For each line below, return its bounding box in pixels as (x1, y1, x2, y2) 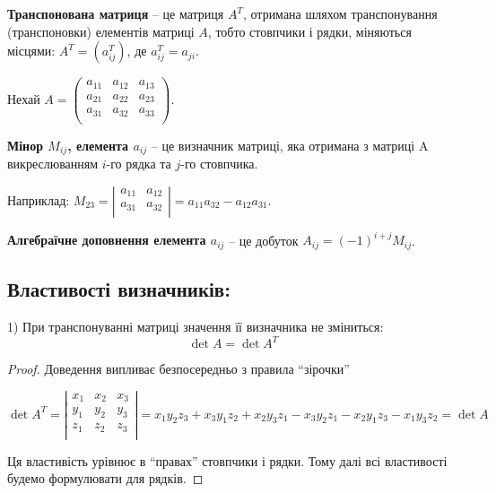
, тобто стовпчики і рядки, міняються (207, 22, 412, 40)
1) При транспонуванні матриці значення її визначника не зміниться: (7, 316, 384, 335)
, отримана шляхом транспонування (242, 4, 438, 22)
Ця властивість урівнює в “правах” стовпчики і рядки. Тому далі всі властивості (7, 451, 448, 470)
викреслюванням (7, 154, 99, 173)
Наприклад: (7, 190, 70, 209)
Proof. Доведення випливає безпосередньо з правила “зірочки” (7, 359, 350, 378)
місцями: (7, 41, 56, 60)
